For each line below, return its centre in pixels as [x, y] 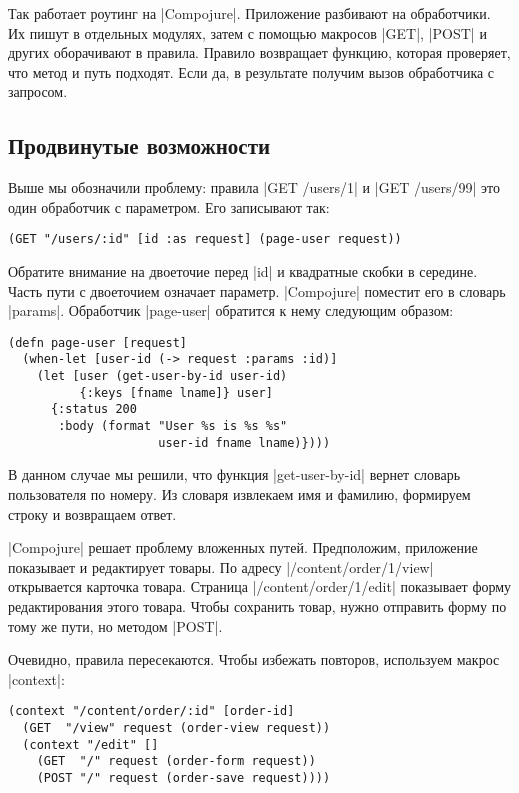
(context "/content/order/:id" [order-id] [151, 711]
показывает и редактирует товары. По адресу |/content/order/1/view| [221, 566]
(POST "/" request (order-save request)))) [183, 777]
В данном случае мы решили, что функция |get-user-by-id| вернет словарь [234, 474]
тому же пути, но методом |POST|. [115, 625]
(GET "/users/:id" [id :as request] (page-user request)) [205, 239]
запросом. [38, 91]
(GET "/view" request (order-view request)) [176, 727]
